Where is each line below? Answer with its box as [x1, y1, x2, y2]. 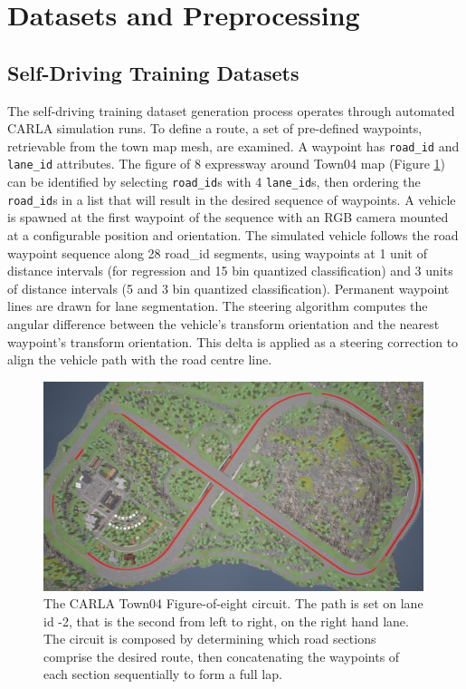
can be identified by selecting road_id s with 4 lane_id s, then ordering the [7, 172, 421, 191]
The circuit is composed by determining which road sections [43, 629, 376, 648]
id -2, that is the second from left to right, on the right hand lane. [43, 611, 409, 630]
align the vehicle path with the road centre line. [7, 350, 272, 369]
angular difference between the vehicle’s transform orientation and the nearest [7, 314, 440, 333]
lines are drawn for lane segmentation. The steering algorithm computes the [7, 296, 428, 315]
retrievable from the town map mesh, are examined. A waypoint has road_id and [7, 136, 460, 155]
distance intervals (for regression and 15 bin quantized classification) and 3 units [7, 261, 453, 280]
